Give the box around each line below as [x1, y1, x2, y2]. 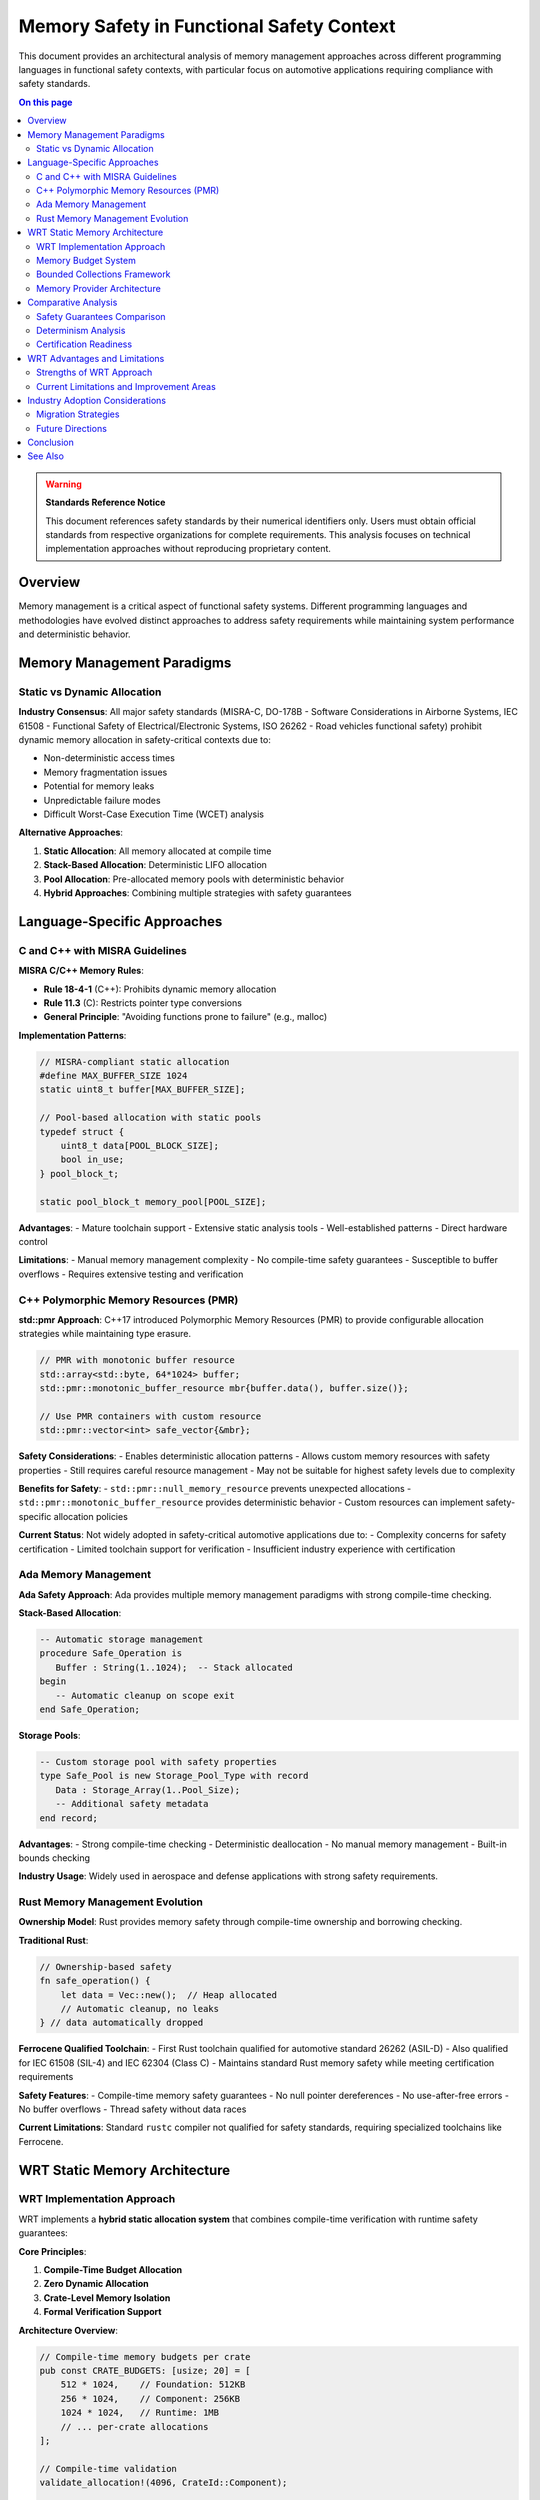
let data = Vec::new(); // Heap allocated [60, 1989, 277, 2000]
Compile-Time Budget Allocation [43, 2264, 183, 2276]
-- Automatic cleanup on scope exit [55, 1690, 235, 1701]
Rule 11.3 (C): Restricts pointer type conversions [43, 996, 242, 1009]
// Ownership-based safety [39, 1961, 172, 1972]
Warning [45, 478, 82, 490]
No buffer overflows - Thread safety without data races [18, 2103, 247, 2115]
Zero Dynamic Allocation [43, 2278, 149, 2290]
